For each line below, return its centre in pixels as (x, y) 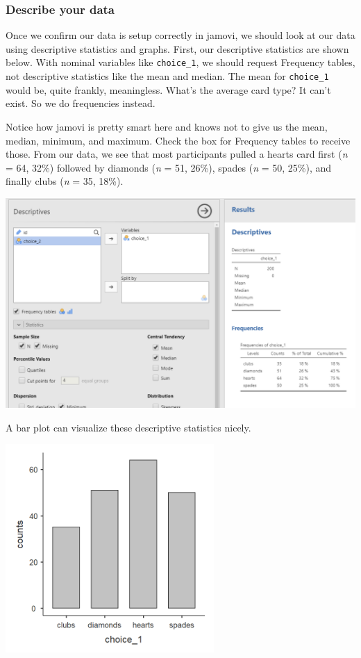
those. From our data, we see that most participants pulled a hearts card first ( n (177, 154)
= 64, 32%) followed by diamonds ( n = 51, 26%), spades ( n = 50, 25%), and (169, 167)
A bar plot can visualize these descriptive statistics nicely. (128, 427)
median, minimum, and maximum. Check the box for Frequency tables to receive (178, 140)
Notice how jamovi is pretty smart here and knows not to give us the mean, (167, 126)
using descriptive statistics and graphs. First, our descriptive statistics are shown (177, 48)
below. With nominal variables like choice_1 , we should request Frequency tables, (180, 62)
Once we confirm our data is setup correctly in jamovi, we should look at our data (180, 35)
